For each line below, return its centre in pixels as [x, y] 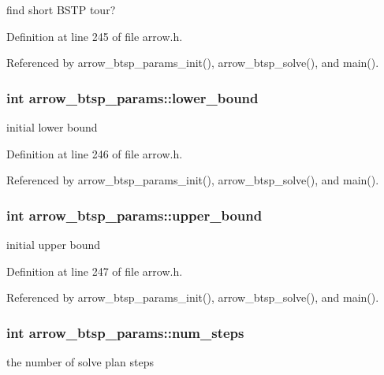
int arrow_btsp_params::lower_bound [132, 97]
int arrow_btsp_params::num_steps [125, 332]
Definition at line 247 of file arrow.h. [95, 271]
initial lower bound [52, 127]
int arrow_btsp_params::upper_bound [134, 215]
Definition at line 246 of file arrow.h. [95, 153]
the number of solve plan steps [80, 362]
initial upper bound [54, 244]
